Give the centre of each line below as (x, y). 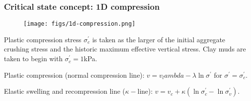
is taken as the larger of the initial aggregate (159, 39)
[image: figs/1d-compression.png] (80, 24)
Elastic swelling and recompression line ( (65, 91)
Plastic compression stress (43, 39)
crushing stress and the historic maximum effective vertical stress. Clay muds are (125, 49)
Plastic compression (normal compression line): (74, 75)
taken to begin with (33, 59)
